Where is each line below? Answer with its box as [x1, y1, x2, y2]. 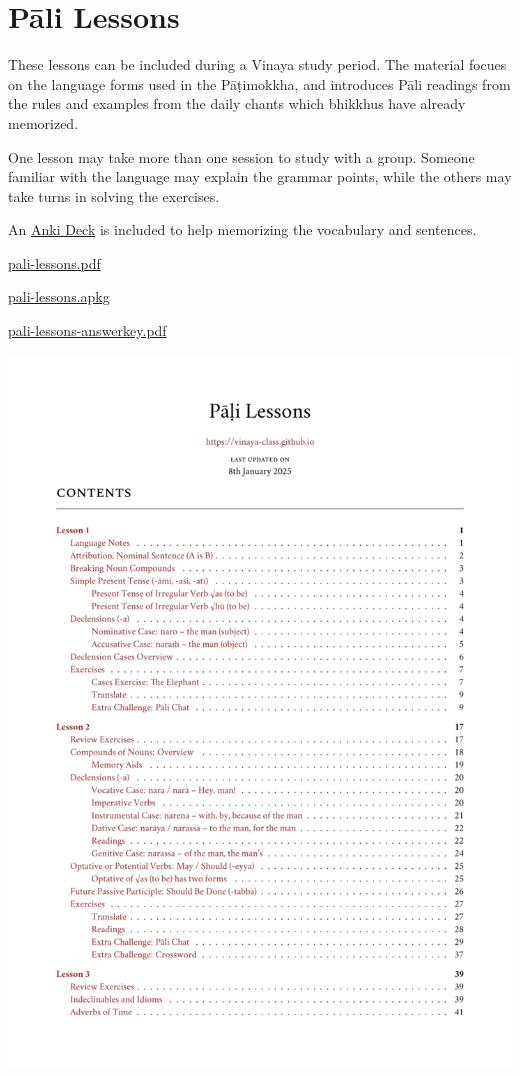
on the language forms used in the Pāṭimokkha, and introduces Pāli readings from [8, 73, 511, 94]
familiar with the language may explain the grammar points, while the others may [8, 166, 512, 187]
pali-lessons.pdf [8, 252, 101, 273]
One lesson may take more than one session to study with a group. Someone [8, 146, 475, 167]
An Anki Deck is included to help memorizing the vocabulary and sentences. [8, 219, 477, 240]
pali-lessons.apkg [8, 286, 110, 307]
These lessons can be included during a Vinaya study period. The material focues [8, 54, 507, 75]
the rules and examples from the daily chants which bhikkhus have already [8, 93, 466, 114]
